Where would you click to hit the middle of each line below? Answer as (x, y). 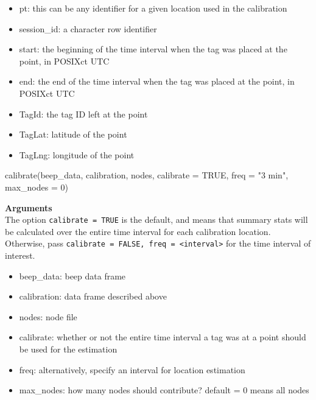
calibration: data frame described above (93, 296)
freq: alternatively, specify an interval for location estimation (132, 369)
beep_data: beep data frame (72, 275)
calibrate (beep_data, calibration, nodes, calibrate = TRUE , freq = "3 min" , (147, 175)
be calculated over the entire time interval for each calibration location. (138, 231)
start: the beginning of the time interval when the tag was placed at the (153, 49)
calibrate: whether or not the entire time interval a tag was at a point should (163, 337)
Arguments (29, 207)
